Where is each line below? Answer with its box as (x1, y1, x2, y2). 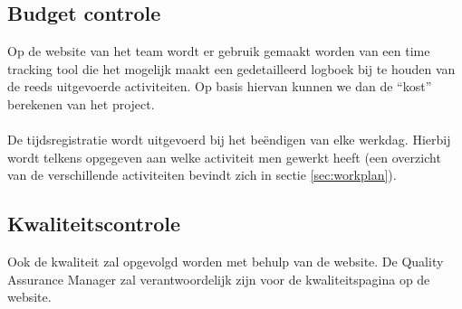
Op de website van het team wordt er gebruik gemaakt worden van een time (7, 42, 430, 61)
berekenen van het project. (7, 94, 155, 113)
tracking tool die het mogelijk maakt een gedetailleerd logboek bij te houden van (7, 59, 456, 78)
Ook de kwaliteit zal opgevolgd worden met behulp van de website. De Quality (7, 252, 444, 271)
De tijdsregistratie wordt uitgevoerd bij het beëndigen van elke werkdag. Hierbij (7, 130, 451, 149)
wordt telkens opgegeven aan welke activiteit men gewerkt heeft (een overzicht (7, 147, 441, 166)
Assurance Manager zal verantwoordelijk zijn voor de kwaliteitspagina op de (7, 269, 430, 288)
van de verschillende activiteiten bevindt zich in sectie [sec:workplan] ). (7, 165, 397, 184)
